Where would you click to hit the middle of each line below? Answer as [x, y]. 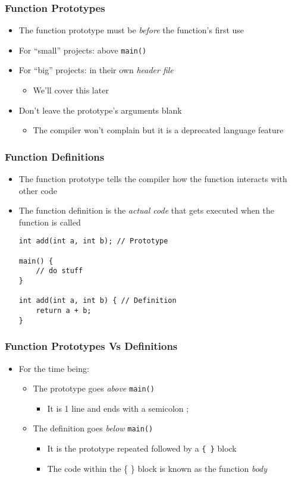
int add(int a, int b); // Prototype [93, 241]
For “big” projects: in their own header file [96, 70]
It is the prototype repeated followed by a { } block [142, 448]
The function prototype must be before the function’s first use [131, 30]
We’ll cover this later [71, 90]
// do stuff [59, 271]
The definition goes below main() [93, 428]
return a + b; [64, 311]
